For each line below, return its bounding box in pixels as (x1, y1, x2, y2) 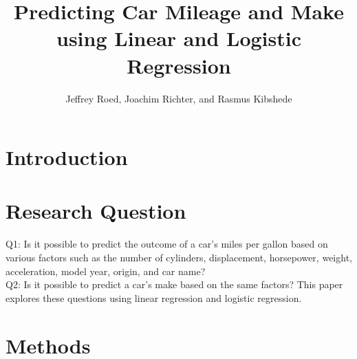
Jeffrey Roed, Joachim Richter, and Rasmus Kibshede (65, 91, 292, 105)
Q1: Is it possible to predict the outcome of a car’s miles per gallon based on (6, 237, 328, 251)
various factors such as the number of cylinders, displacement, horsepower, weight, (6, 250, 352, 264)
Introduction (6, 143, 128, 171)
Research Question (6, 197, 186, 225)
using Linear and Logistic (56, 24, 301, 52)
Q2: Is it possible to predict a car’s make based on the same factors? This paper (6, 277, 343, 292)
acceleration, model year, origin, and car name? (6, 263, 206, 278)
